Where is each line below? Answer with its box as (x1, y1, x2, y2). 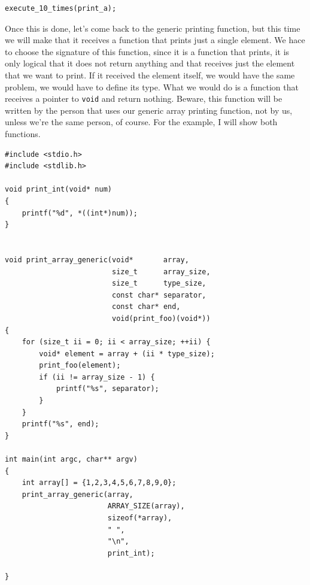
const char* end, (111, 302, 181, 311)
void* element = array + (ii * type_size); (39, 349, 215, 358)
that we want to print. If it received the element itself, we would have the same (5, 68, 295, 81)
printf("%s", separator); (56, 384, 159, 393)
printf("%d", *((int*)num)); (22, 208, 138, 217)
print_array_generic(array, (22, 490, 133, 499)
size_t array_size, (111, 267, 211, 276)
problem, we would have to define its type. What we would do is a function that (5, 80, 299, 93)
